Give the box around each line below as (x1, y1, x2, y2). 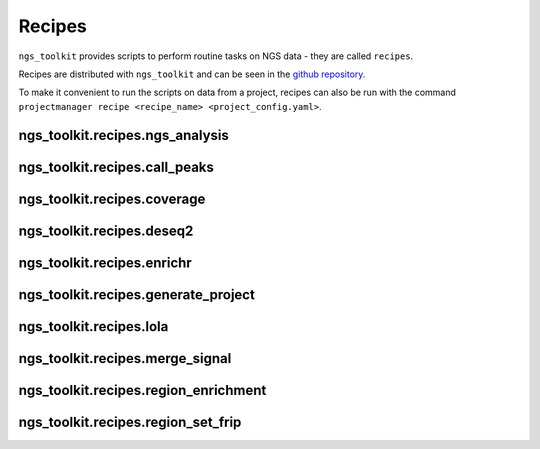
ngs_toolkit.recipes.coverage (18, 190, 206, 207)
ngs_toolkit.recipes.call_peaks (18, 158, 215, 175)
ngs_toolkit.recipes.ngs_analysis (18, 126, 230, 144)
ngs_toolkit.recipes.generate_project (18, 286, 255, 303)
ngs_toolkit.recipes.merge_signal (18, 350, 232, 367)
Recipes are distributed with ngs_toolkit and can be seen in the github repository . (18, 68, 366, 80)
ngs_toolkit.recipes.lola (18, 318, 169, 335)
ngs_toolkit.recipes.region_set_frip (18, 413, 242, 430)
